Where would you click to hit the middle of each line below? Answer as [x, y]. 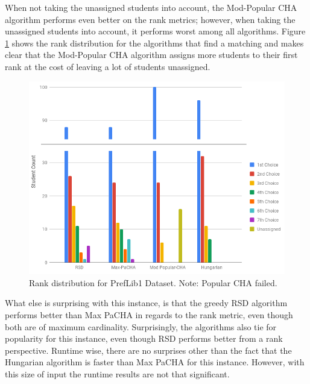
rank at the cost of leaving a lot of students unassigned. [108, 66]
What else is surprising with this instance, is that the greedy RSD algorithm [146, 303]
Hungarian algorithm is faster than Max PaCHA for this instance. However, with [155, 362]
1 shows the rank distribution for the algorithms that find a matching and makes [154, 43]
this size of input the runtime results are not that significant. [117, 373]
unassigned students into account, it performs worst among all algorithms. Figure [155, 31]
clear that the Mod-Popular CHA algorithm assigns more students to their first [151, 55]
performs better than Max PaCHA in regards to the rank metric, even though [149, 315]
